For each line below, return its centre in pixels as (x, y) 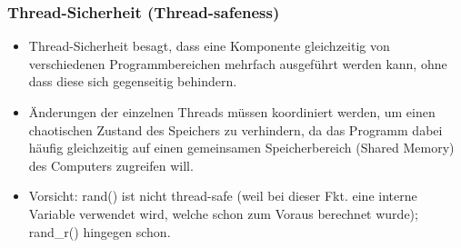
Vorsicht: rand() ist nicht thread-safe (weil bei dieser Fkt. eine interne (223, 196)
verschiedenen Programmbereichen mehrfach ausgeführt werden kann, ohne (238, 63)
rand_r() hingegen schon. (100, 231)
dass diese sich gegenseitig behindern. (133, 81)
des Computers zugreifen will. (111, 165)
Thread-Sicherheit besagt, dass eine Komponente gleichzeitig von (209, 46)
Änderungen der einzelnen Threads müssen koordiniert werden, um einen (232, 112)
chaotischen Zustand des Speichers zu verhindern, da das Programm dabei (236, 129)
